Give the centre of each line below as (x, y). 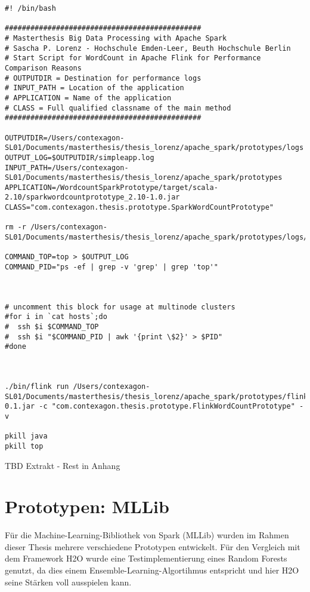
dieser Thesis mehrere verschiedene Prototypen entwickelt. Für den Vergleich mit (153, 546)
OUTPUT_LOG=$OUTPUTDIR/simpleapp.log (80, 157)
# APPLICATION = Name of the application (88, 98)
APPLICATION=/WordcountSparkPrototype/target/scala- (111, 187)
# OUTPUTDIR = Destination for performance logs (103, 78)
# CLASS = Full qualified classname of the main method (118, 108)
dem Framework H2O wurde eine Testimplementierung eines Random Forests (146, 558)
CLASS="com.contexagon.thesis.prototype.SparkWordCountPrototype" (139, 208)
